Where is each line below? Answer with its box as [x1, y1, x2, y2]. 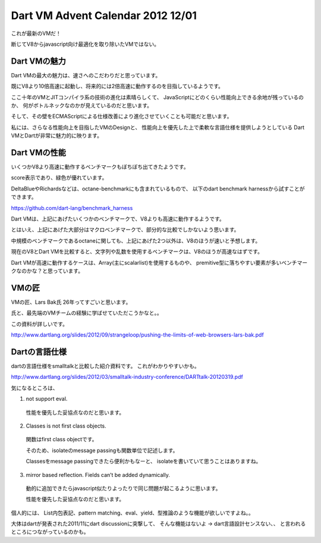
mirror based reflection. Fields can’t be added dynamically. [26, 471, 171, 478]
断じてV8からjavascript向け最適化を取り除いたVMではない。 [11, 40, 160, 48]
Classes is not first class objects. [26, 422, 106, 429]
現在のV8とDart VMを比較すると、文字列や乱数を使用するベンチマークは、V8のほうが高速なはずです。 [11, 248, 263, 255]
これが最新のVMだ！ [11, 30, 62, 37]
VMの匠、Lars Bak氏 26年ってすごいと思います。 [11, 298, 131, 306]
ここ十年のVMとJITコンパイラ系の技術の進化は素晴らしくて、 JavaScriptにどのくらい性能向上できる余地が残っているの [11, 93, 304, 101]
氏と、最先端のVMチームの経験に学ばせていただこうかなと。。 [11, 309, 163, 316]
